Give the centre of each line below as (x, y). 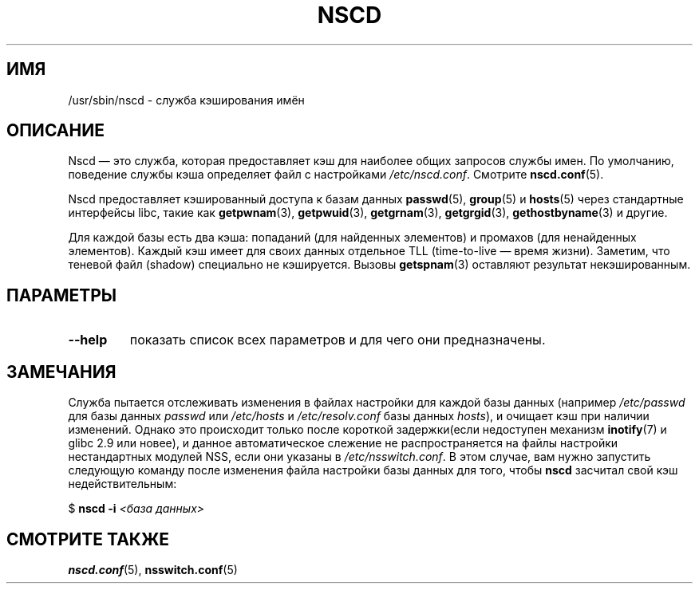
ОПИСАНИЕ (55, 131)
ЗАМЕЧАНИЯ (61, 372)
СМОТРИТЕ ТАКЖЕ (88, 539)
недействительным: (122, 484)
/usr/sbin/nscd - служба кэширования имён (186, 100)
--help (88, 340)
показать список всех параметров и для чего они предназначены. (338, 340)
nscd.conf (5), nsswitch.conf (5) (153, 569)
